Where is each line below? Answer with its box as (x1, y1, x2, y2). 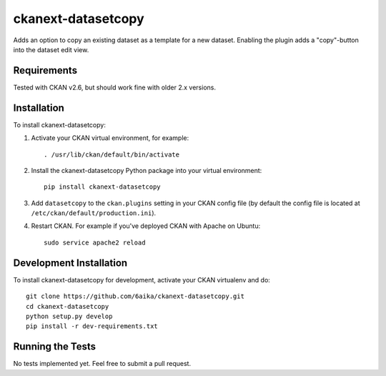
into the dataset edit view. (13, 45, 89, 54)
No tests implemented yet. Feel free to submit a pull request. (13, 360, 192, 368)
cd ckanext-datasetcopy (26, 302, 109, 310)
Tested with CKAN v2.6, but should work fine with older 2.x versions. (13, 83, 216, 91)
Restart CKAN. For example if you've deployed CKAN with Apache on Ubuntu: (31, 222, 261, 230)
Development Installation (13, 257, 128, 269)
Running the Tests (13, 340, 96, 353)
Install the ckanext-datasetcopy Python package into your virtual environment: (31, 166, 262, 174)
